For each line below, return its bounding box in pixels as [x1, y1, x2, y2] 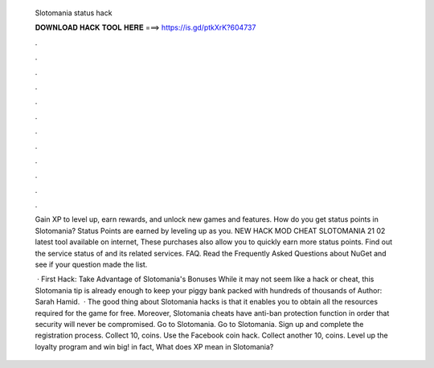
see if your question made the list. [35, 260, 148, 269]
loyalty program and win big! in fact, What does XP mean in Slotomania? [35, 341, 274, 351]
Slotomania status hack [35, 8, 113, 18]
